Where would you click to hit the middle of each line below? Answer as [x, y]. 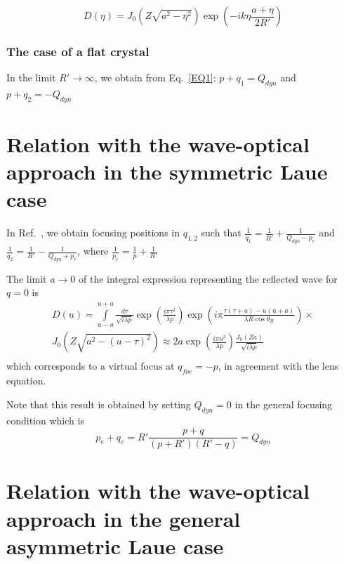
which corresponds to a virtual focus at [91, 366]
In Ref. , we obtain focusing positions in [93, 233]
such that [221, 233]
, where [93, 251]
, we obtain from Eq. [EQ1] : [155, 78]
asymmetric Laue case [115, 545]
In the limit [31, 78]
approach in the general [124, 518]
